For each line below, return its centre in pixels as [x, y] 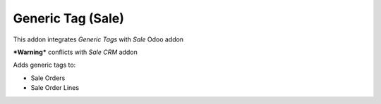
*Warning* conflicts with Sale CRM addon [75, 52]
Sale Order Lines [55, 88]
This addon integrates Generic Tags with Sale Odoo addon [98, 39]
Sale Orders [48, 78]
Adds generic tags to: [44, 65]
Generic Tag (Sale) [69, 18]
